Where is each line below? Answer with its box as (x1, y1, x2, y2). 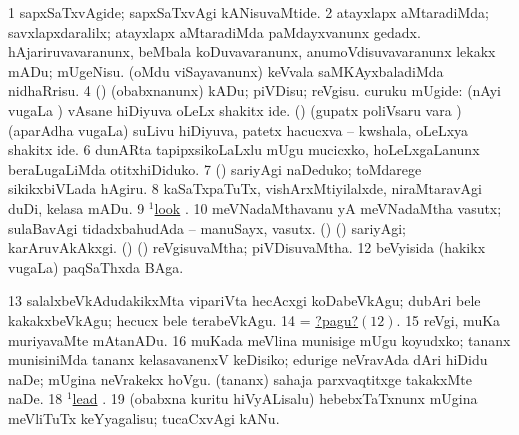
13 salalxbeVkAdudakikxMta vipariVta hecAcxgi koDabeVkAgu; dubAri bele (8, 290, 481, 311)
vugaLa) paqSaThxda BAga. (8, 256, 184, 277)
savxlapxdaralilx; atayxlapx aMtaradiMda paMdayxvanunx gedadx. (8, 21, 421, 42)
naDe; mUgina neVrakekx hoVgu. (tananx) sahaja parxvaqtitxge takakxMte (8, 368, 472, 389)
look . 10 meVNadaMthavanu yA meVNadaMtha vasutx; (154, 197, 502, 218)
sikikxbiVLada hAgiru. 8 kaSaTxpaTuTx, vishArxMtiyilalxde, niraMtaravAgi (8, 178, 482, 199)
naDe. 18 (8, 388, 63, 409)
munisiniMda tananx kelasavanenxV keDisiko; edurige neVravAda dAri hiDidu (8, 349, 488, 370)
